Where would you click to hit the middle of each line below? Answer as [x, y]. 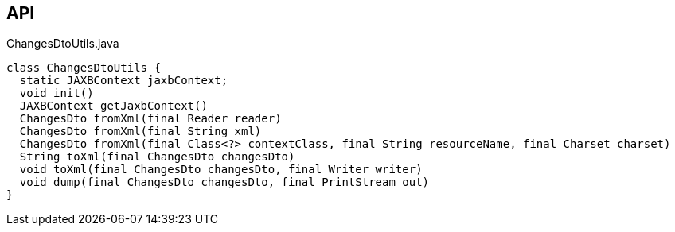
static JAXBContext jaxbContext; [124, 81]
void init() [57, 93]
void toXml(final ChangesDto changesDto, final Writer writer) [221, 170]
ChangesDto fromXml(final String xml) [140, 131]
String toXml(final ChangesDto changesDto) [157, 157]
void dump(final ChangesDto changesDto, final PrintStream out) [224, 182]
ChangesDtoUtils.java [63, 44]
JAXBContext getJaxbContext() [113, 106]
